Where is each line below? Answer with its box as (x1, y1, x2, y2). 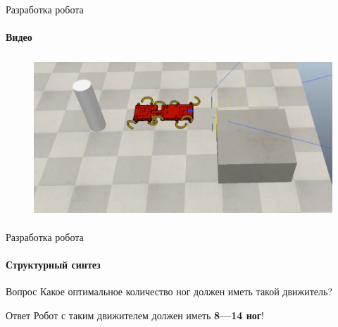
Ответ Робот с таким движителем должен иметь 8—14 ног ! (6, 307, 265, 322)
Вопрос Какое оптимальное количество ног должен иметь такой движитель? (6, 284, 333, 299)
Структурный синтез (6, 257, 101, 271)
